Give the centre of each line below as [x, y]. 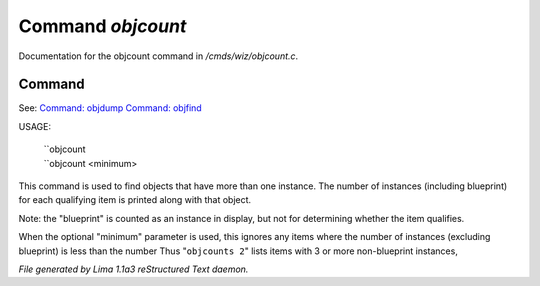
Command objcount [102, 26]
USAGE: [35, 126]
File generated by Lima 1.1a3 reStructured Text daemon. [133, 269]
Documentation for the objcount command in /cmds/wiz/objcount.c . [158, 56]
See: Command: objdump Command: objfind [110, 108]
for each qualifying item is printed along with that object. [135, 200]
